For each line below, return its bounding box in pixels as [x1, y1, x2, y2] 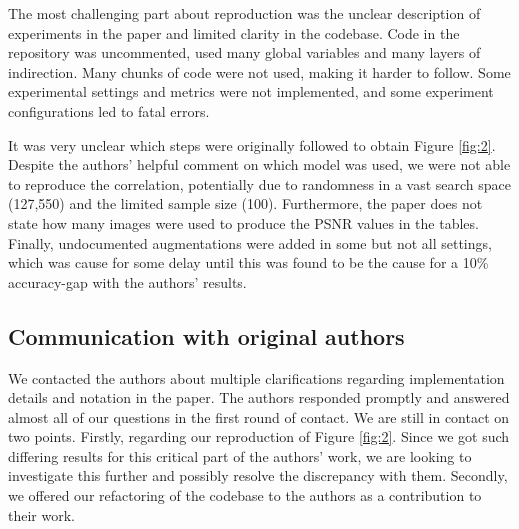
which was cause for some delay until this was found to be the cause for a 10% [8, 252, 489, 273]
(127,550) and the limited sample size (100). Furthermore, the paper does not [8, 193, 483, 214]
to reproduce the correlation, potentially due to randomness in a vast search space [8, 173, 512, 194]
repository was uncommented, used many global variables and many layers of [8, 42, 481, 63]
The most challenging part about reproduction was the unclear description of [8, 3, 481, 23]
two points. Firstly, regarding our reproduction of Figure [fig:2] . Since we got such [8, 426, 510, 447]
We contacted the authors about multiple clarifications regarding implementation [8, 367, 505, 388]
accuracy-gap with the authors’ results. [8, 271, 247, 292]
